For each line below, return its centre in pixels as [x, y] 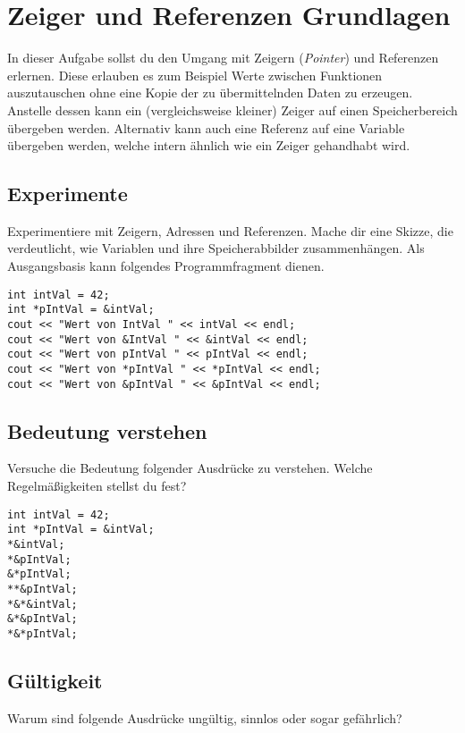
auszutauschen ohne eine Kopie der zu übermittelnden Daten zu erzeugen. [210, 93]
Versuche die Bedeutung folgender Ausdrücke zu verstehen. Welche [190, 468]
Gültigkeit [55, 680]
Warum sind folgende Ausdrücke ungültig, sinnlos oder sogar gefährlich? [205, 717]
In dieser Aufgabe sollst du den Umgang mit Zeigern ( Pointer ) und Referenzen [223, 58]
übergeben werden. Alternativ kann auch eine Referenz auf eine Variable [206, 127]
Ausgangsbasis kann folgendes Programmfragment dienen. [166, 266]
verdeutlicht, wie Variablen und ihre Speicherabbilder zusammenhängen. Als [216, 248]
